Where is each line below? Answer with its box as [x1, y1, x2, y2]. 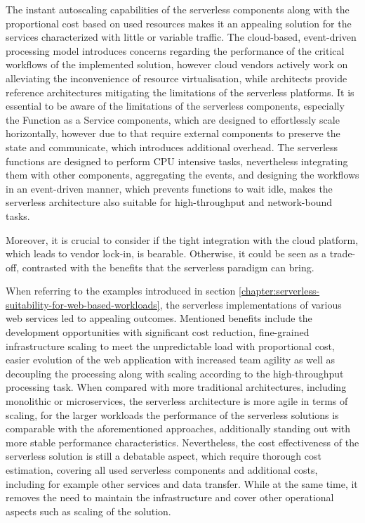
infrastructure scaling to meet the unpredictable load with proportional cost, [6, 338, 335, 353]
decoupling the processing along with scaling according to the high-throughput [6, 366, 344, 380]
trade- [329, 246, 356, 261]
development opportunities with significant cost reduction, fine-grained [6, 325, 310, 340]
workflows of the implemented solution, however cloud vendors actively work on [6, 57, 348, 72]
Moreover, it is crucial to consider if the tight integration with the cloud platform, [6, 232, 359, 247]
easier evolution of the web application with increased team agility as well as [6, 352, 335, 367]
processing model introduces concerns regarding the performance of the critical [6, 43, 345, 58]
